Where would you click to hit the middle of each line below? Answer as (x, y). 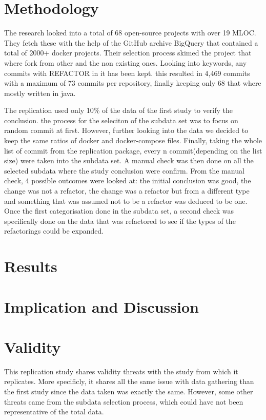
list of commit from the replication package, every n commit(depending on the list (133, 150)
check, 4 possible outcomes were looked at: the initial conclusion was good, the (128, 180)
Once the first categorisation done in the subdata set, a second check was (119, 211)
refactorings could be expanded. (54, 231)
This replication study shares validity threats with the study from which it (121, 371)
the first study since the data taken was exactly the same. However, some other (129, 392)
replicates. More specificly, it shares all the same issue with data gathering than (129, 381)
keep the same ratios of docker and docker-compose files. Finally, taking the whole (133, 140)
